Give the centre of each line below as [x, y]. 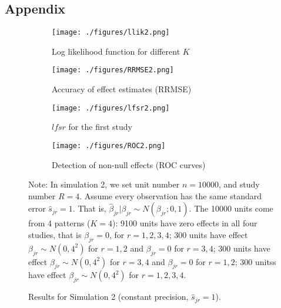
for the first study [100, 127]
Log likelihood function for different [116, 51]
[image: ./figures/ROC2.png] [109, 145]
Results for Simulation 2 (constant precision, [108, 297]
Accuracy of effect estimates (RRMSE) [122, 89]
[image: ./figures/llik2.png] [111, 33]
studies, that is [55, 234]
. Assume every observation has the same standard [171, 195]
